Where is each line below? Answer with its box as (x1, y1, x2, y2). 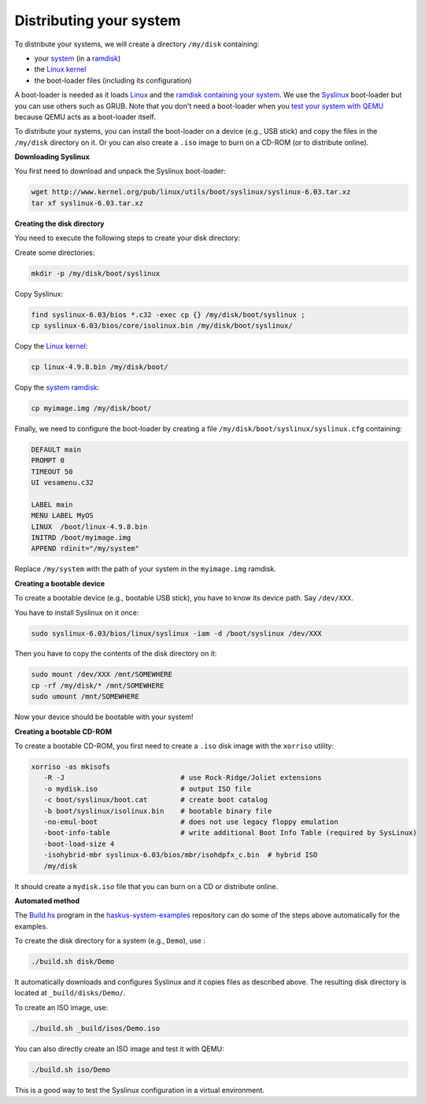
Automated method (14, 895, 80, 905)
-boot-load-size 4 (43, 839, 115, 848)
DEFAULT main (31, 445, 82, 454)
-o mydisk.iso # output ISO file (43, 784, 252, 793)
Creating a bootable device (14, 578, 105, 588)
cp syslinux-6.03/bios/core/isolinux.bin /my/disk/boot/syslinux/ (31, 321, 293, 330)
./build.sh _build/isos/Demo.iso (31, 1024, 161, 1032)
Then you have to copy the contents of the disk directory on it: (14, 649, 217, 659)
